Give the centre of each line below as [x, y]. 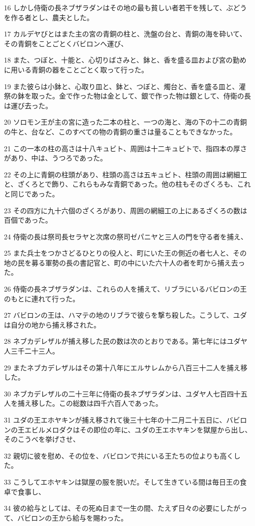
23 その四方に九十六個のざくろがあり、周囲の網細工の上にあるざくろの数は [126, 210]
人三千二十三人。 [32, 351]
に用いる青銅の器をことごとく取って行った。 [76, 69]
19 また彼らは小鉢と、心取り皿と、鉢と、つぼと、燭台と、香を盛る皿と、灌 [125, 86]
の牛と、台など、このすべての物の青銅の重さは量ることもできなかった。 [120, 131]
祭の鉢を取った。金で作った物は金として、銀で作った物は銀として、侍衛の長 [127, 96]
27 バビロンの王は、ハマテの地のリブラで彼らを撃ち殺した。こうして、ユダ [126, 315]
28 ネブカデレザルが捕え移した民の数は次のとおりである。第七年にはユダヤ [126, 341]
